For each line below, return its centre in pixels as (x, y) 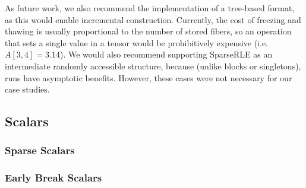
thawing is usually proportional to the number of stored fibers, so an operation (148, 31)
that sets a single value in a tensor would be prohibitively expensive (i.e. (137, 42)
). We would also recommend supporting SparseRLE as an (166, 54)
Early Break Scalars (53, 178)
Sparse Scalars (40, 150)
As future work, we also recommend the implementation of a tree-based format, (150, 8)
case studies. (27, 89)
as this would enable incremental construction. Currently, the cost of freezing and (153, 19)
